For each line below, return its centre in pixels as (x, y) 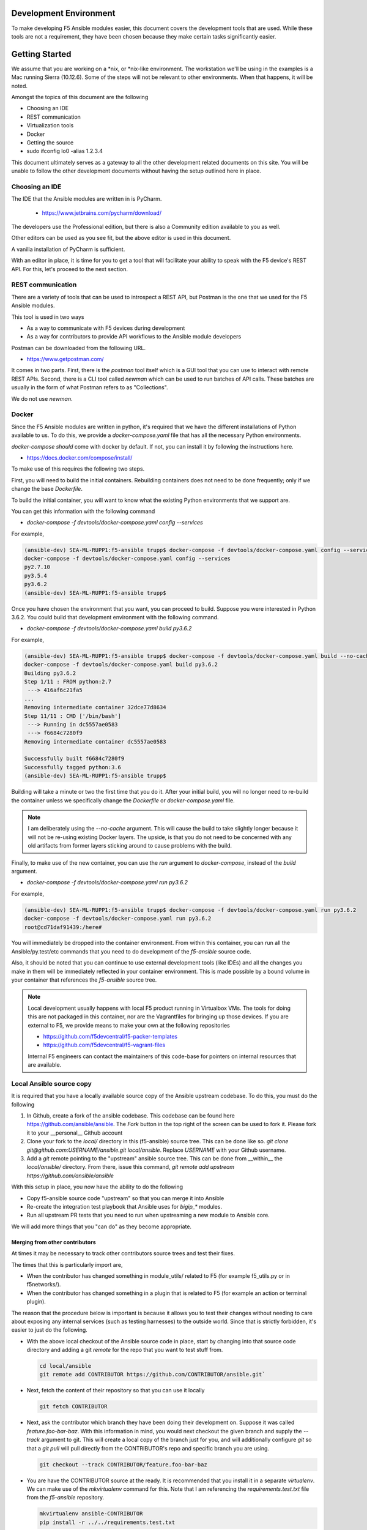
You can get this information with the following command (83, 511)
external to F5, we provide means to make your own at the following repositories (129, 1025)
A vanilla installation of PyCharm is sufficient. (68, 249)
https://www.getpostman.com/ (65, 359)
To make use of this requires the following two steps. (78, 469)
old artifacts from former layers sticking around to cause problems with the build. (130, 846)
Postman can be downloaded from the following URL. (79, 348)
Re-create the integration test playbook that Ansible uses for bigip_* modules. (124, 1207)
